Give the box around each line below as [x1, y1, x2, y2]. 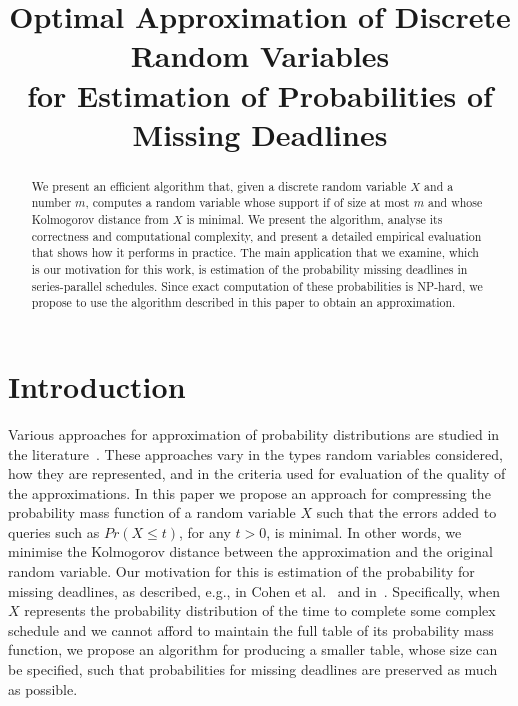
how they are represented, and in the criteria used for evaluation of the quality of [8, 463, 506, 484]
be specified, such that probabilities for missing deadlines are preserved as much [8, 659, 498, 680]
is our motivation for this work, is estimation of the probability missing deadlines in [31, 261, 468, 278]
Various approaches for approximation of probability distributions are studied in [8, 423, 500, 444]
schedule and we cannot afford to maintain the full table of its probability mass [8, 619, 494, 640]
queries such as [8, 521, 100, 542]
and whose [428, 194, 483, 211]
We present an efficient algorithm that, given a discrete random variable [31, 177, 407, 194]
